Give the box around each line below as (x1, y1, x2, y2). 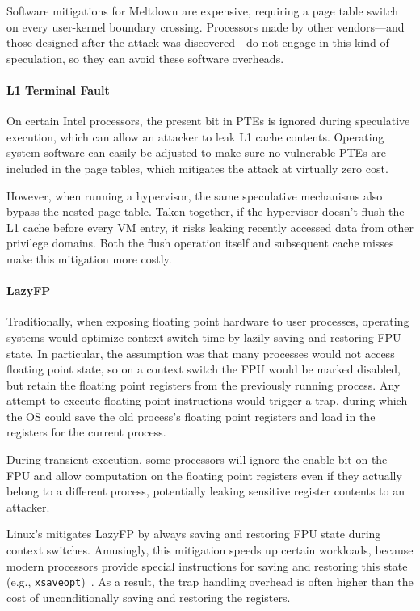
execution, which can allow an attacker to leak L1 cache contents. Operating (6, 128, 384, 145)
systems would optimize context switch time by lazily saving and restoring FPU (6, 328, 401, 345)
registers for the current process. (6, 423, 166, 440)
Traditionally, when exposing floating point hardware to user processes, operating (6, 313, 409, 330)
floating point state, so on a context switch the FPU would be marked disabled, (6, 360, 401, 377)
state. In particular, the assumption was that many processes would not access (6, 344, 395, 361)
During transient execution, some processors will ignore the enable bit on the (6, 451, 388, 468)
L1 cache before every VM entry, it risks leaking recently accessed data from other (6, 218, 414, 235)
